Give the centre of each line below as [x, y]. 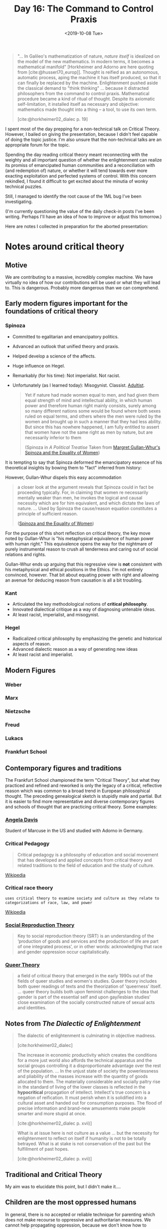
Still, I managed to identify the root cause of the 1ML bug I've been [73, 196]
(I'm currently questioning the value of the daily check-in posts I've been [80, 211]
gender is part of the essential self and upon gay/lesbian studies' [84, 997]
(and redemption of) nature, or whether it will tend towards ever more [77, 170]
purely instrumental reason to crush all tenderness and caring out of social [82, 549]
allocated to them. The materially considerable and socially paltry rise [89, 1082]
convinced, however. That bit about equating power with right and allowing [82, 575]
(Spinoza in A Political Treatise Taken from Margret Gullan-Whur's [92, 447]
